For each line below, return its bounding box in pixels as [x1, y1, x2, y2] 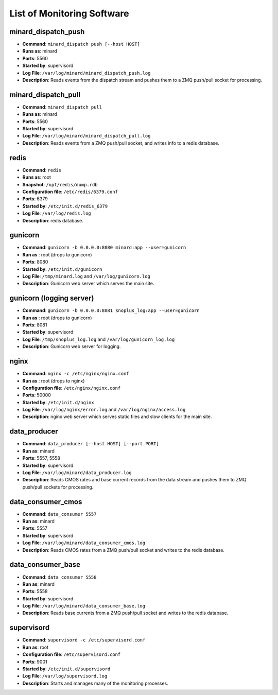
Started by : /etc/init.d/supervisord [22, 666, 111, 672]
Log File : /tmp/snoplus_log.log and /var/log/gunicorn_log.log [22, 336, 175, 342]
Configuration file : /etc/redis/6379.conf [22, 188, 118, 195]
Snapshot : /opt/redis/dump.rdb [22, 181, 98, 187]
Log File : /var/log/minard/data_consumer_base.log [22, 603, 146, 609]
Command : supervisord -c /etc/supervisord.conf [22, 637, 146, 643]
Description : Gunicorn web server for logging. [22, 343, 121, 350]
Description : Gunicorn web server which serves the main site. [22, 281, 154, 287]
